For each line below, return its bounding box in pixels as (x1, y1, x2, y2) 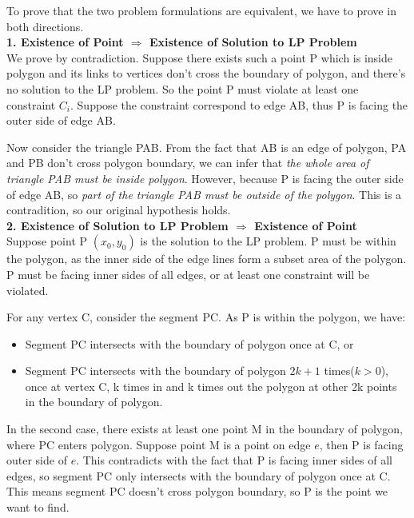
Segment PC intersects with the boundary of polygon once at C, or (25, 335, 354, 352)
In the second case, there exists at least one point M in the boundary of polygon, (6, 420, 403, 437)
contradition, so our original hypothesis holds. (6, 201, 231, 218)
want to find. (6, 499, 70, 516)
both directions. (6, 18, 84, 34)
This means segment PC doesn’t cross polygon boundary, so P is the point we (6, 483, 388, 500)
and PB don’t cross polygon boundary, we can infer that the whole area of (6, 154, 369, 171)
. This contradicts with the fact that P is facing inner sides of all (76, 452, 392, 468)
